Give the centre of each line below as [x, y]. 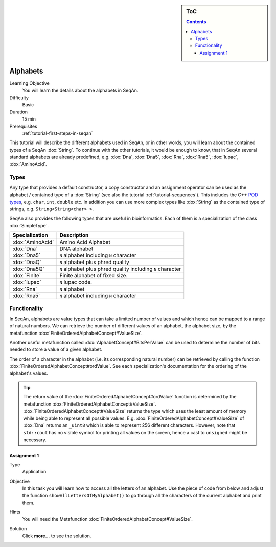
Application [34, 472]
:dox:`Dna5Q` [28, 269]
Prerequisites [24, 126]
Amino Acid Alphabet [85, 242]
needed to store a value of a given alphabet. [56, 349]
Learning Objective [29, 83]
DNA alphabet [76, 249]
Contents [196, 22]
